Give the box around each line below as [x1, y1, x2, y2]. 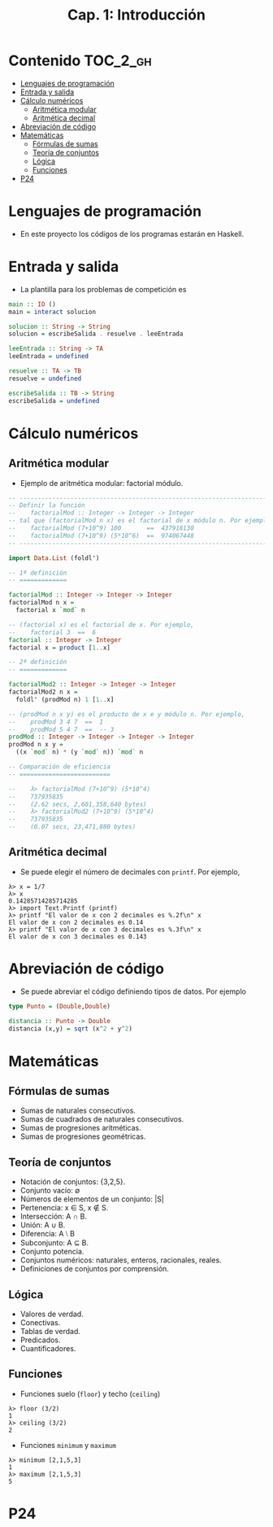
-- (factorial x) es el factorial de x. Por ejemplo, [8, 620, 195, 628]
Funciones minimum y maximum [19, 1440, 116, 1450]
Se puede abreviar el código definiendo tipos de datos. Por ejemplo [19, 987, 246, 996]
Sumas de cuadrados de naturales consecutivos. [19, 1114, 184, 1124]
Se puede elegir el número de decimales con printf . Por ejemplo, [19, 867, 240, 877]
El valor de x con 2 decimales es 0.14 [8, 918, 144, 926]
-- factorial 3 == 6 [8, 628, 96, 637]
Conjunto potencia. [19, 1247, 84, 1257]
